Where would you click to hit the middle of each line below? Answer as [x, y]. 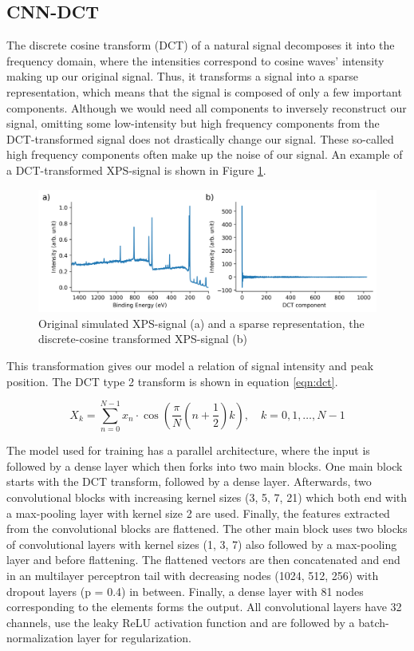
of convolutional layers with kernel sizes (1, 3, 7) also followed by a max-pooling [202, 544]
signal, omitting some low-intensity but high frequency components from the [193, 123]
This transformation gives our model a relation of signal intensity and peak [190, 365]
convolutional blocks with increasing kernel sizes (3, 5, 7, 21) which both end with [207, 497]
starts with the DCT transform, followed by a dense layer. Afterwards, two [189, 481]
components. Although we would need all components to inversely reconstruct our [207, 107]
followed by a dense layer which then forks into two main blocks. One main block [205, 466]
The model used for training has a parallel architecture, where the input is [188, 450]
